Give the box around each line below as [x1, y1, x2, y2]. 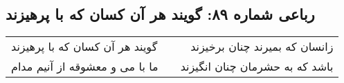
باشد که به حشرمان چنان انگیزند [180, 58, 334, 75]
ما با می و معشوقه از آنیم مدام [11, 58, 159, 75]
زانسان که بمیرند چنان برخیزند [190, 38, 334, 55]
